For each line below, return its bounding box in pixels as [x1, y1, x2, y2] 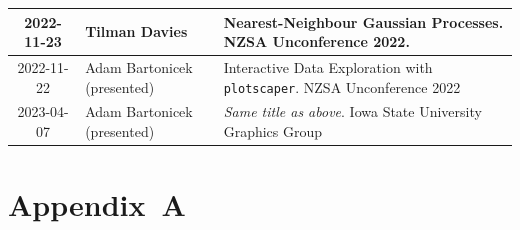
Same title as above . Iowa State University [223, 101, 482, 122]
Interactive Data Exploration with [223, 56, 433, 77]
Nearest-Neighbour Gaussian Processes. [223, 11, 504, 32]
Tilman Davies [85, 21, 188, 42]
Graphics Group [223, 121, 323, 142]
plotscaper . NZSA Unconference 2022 [223, 76, 461, 97]
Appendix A [8, 184, 186, 225]
